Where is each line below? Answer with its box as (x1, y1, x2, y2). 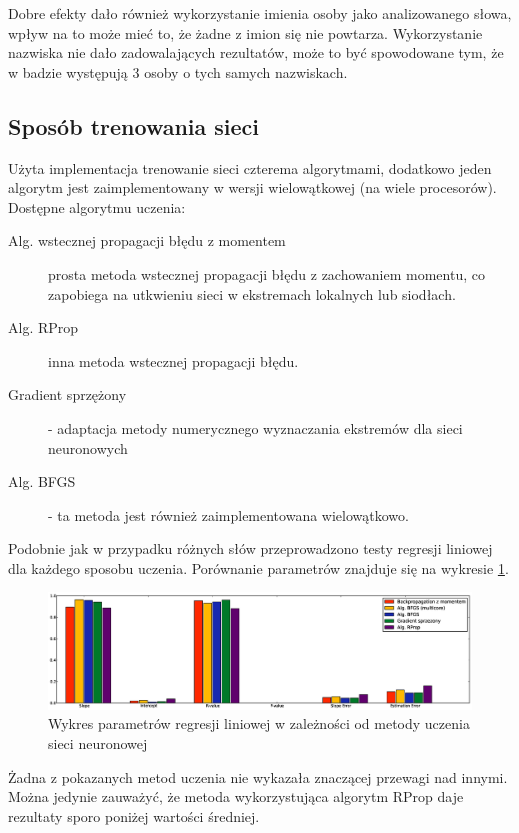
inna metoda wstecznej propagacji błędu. (48, 350, 299, 371)
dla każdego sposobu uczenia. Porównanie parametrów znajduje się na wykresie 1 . (8, 557, 509, 578)
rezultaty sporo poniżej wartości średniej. (8, 805, 260, 826)
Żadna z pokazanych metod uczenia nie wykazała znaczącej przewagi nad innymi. (8, 766, 508, 787)
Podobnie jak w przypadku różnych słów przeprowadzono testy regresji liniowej (8, 538, 493, 559)
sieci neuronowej (48, 732, 148, 753)
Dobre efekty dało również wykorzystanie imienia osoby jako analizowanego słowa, (8, 3, 512, 23)
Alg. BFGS (8, 471, 76, 492)
